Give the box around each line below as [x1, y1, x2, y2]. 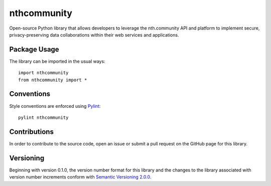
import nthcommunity [18, 70, 69, 76]
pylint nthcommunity [18, 114, 69, 120]
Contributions [9, 127, 54, 136]
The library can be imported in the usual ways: [9, 58, 105, 64]
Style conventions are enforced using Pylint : [9, 103, 101, 109]
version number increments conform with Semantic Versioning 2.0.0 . [9, 174, 152, 180]
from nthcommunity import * [18, 77, 87, 83]
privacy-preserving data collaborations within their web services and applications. [9, 32, 179, 38]
